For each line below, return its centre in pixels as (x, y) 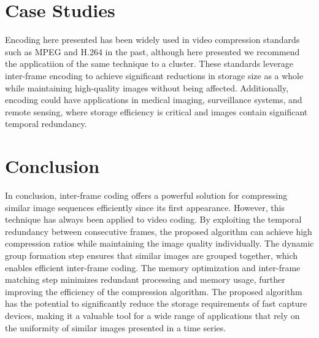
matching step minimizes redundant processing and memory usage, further (145, 279)
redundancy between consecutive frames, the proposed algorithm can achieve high (159, 231)
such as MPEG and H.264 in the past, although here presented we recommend (152, 51)
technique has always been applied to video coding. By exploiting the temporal (153, 219)
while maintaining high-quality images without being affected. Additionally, (147, 87)
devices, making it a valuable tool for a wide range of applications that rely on (152, 315)
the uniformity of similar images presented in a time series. (116, 327)
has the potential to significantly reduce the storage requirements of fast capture (156, 303)
